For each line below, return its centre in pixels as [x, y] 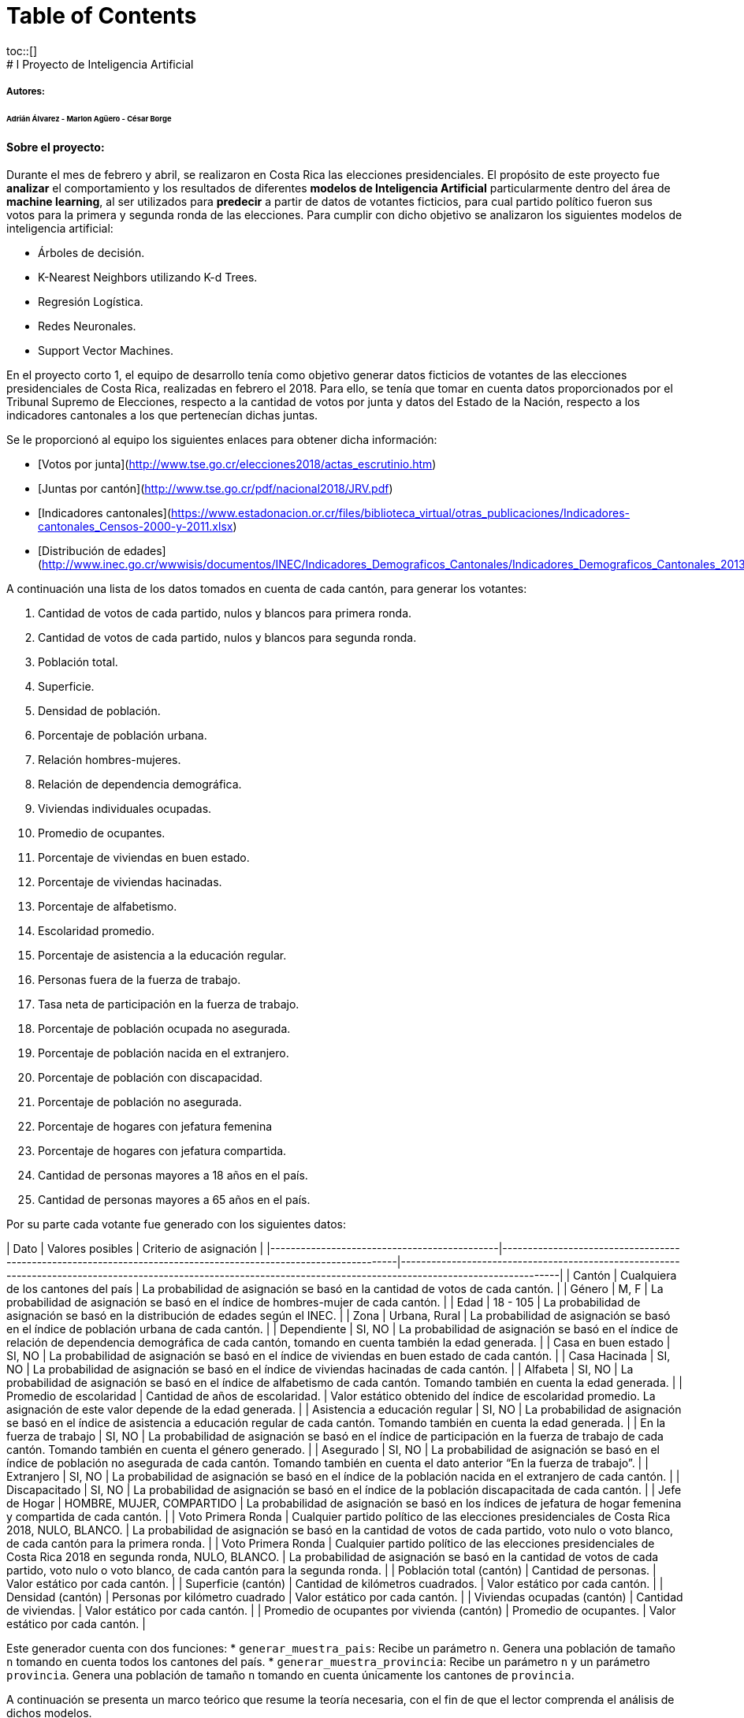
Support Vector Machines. [106, 351]
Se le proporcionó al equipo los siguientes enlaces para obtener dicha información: [222, 440]
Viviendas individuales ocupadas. [125, 809]
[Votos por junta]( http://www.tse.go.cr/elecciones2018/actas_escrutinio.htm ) [237, 464]
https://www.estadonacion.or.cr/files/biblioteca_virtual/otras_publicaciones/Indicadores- [400, 513]
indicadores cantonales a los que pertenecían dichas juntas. [162, 416]
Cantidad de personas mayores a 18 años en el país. [173, 1176]
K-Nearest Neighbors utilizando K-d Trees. [148, 278]
